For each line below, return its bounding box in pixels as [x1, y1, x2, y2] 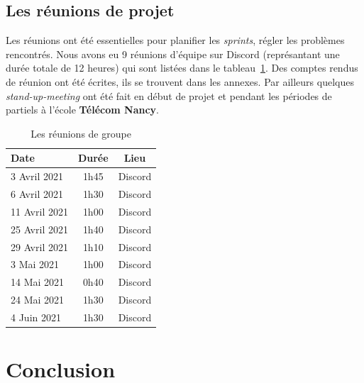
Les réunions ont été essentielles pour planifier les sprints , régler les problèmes [6, 33, 345, 48]
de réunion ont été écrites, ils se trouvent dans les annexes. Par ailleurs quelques [6, 74, 354, 89]
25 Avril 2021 [11, 221, 68, 236]
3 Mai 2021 [11, 257, 60, 272]
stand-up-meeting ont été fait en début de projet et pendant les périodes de [6, 88, 332, 103]
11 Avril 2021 [11, 204, 68, 218]
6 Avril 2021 [11, 187, 63, 201]
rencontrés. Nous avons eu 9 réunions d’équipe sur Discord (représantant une [6, 46, 340, 61]
